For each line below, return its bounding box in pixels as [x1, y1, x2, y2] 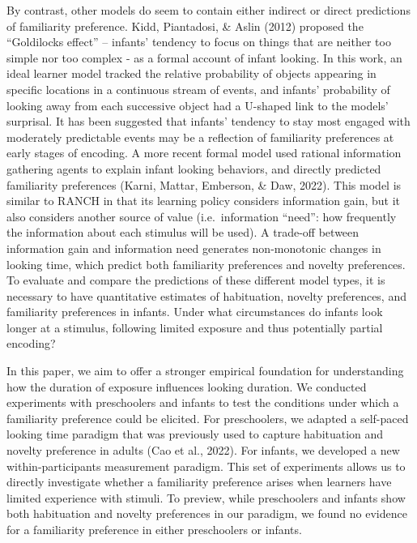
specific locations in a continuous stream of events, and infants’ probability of [6, 80, 390, 97]
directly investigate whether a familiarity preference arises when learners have [6, 473, 392, 490]
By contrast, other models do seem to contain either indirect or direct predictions [6, 2, 411, 18]
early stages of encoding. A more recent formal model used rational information [6, 144, 402, 161]
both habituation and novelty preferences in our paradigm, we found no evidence [6, 505, 407, 522]
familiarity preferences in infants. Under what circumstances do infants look [6, 303, 383, 320]
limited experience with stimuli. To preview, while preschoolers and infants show [6, 489, 406, 506]
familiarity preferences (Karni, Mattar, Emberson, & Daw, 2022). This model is [6, 176, 402, 193]
